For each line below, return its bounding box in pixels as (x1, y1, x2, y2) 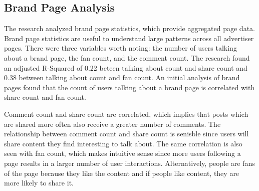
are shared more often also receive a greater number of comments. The (4, 118, 221, 129)
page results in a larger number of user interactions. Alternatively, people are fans (4, 157, 255, 168)
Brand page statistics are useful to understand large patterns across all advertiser (4, 33, 254, 43)
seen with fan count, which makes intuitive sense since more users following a (4, 148, 241, 158)
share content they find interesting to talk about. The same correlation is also (4, 138, 242, 148)
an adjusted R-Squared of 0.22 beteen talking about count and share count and (4, 62, 247, 73)
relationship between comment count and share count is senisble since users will (4, 128, 249, 139)
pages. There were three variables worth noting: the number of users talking (4, 43, 237, 53)
